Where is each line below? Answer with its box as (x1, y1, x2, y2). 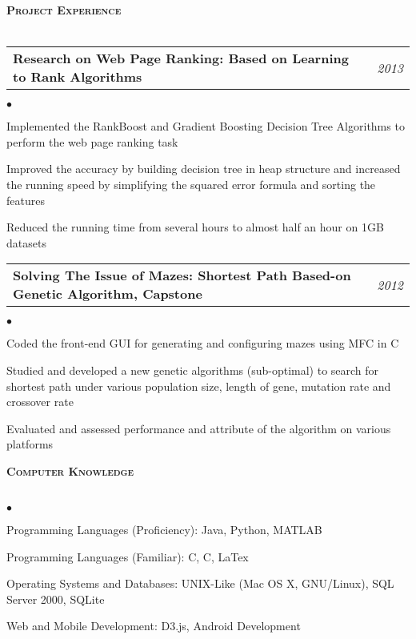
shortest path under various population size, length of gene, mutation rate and (6, 377, 391, 394)
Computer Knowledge (6, 462, 134, 479)
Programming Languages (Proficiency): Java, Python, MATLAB (6, 521, 322, 538)
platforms (6, 436, 54, 452)
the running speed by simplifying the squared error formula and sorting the (6, 175, 376, 192)
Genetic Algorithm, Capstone (13, 284, 202, 303)
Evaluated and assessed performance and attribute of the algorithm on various (6, 420, 391, 436)
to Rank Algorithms (13, 67, 142, 86)
